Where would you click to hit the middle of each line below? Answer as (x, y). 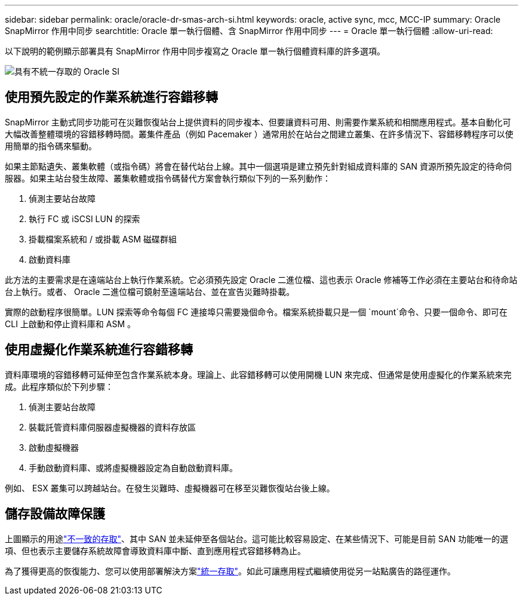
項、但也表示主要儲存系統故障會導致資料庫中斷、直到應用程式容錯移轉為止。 (155, 550)
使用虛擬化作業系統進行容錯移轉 (99, 350)
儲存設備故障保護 (55, 514)
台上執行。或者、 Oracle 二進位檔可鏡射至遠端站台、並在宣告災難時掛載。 (150, 291)
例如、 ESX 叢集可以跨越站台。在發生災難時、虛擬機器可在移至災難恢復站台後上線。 (170, 488)
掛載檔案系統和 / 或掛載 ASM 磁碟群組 (103, 239)
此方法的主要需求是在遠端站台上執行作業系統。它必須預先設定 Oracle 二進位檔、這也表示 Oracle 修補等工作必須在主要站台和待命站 (261, 279)
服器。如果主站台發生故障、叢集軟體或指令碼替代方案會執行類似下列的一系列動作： (168, 178)
